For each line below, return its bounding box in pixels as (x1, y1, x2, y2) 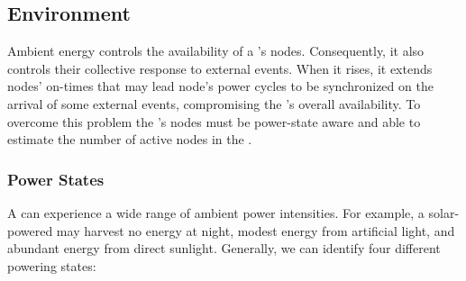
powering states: (7, 256, 96, 275)
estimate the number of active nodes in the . (7, 130, 252, 149)
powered (7, 221, 53, 240)
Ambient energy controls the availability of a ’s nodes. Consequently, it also (7, 41, 425, 60)
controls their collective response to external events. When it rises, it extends (7, 59, 433, 77)
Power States (7, 168, 105, 190)
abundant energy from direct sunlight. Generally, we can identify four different (7, 239, 441, 258)
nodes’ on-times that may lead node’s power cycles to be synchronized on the (7, 77, 434, 95)
